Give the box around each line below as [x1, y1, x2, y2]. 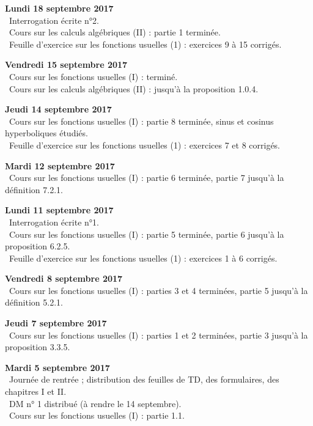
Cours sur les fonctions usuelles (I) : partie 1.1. [9, 409, 185, 422]
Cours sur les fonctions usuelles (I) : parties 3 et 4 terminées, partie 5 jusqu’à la [9, 284, 308, 296]
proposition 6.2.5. [5, 240, 70, 252]
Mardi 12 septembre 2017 [5, 159, 115, 172]
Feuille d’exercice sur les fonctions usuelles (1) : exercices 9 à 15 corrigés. [9, 37, 282, 50]
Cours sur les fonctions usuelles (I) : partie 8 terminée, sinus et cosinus [9, 114, 274, 127]
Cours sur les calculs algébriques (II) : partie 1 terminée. [9, 26, 221, 39]
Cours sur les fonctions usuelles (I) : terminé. [9, 70, 178, 83]
